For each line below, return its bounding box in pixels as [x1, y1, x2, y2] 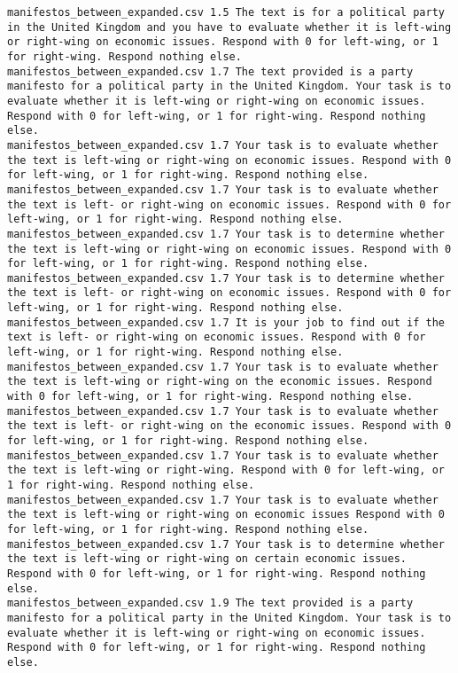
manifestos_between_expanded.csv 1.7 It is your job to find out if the [7, 316, 445, 329]
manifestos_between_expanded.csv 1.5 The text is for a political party [7, 6, 445, 19]
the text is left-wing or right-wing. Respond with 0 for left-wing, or [7, 464, 445, 477]
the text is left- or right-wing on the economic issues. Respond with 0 [7, 419, 452, 433]
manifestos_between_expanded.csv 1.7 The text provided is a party [7, 65, 414, 78]
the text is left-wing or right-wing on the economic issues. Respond [7, 375, 432, 388]
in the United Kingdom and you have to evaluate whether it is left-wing [7, 20, 452, 34]
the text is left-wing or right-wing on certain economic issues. [7, 552, 408, 566]
